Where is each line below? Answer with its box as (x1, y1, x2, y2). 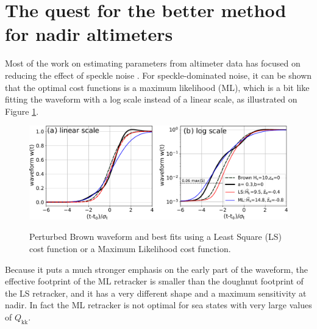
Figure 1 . (5, 104, 39, 117)
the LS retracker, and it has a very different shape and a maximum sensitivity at (5, 286, 307, 299)
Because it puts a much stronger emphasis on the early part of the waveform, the (5, 262, 308, 275)
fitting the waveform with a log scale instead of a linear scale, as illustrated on (5, 93, 297, 106)
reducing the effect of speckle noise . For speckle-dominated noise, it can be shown (5, 68, 312, 81)
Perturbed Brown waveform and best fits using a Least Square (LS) (29, 230, 282, 243)
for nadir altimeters (5, 21, 173, 46)
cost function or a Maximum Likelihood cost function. (29, 242, 231, 255)
